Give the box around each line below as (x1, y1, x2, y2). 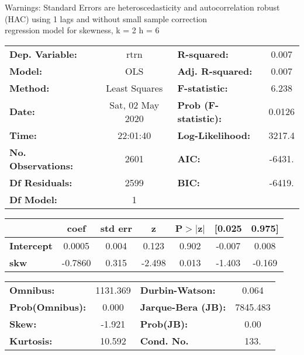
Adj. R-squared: (177, 64, 253, 78)
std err (100, 221, 132, 235)
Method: (9, 81, 50, 95)
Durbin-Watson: (140, 283, 216, 297)
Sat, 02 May (109, 98, 160, 112)
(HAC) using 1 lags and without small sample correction (5, 12, 208, 25)
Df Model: (9, 192, 57, 206)
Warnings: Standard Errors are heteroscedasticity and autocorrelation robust (5, 1, 280, 13)
